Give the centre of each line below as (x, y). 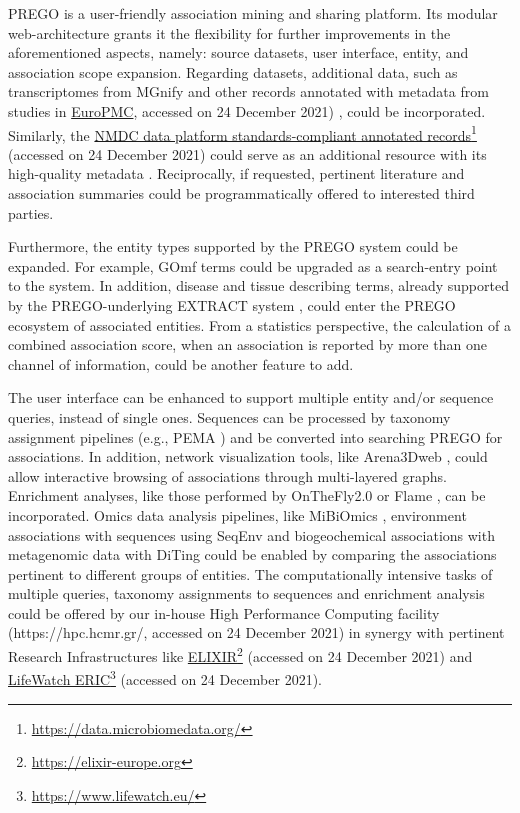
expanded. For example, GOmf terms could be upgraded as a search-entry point (253, 265)
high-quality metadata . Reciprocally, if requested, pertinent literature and (236, 173)
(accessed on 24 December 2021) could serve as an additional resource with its (247, 153)
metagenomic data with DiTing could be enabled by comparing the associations (252, 554)
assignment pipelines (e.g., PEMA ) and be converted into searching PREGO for (255, 436)
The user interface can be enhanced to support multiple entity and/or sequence (251, 397)
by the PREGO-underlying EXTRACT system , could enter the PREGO (232, 304)
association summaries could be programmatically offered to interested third (241, 193)
